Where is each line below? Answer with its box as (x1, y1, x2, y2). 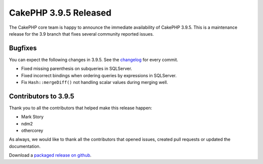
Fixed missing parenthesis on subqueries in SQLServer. (21, 66, 132, 72)
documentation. (9, 143, 41, 149)
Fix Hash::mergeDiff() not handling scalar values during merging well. (21, 80, 168, 85)
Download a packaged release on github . (9, 152, 92, 158)
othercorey (21, 127, 43, 134)
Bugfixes (9, 44, 37, 52)
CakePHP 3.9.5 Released (9, 7, 112, 18)
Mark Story (21, 114, 44, 120)
